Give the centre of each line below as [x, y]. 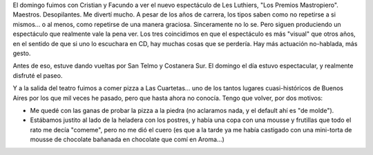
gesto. [22, 53]
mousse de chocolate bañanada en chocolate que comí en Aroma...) [127, 139]
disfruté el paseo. [38, 75]
